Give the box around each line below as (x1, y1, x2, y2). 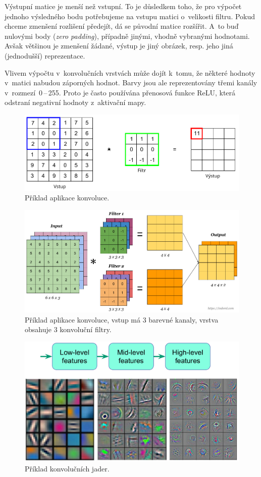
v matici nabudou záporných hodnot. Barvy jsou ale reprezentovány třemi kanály (5, 77, 257, 88)
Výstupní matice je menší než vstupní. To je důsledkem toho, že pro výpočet (5, 1, 242, 11)
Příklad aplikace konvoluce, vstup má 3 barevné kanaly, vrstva (25, 314, 219, 325)
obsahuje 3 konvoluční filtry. (25, 324, 112, 335)
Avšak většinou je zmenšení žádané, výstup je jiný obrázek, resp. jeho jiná (5, 40, 233, 51)
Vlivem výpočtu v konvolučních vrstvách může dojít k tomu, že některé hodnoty (5, 67, 255, 78)
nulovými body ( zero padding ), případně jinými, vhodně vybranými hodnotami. (5, 30, 250, 41)
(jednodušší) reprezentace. (5, 50, 85, 61)
